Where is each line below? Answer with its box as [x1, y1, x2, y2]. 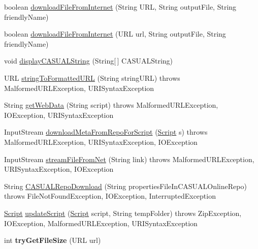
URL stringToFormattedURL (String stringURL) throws [4, 72, 180, 83]
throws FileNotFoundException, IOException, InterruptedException [4, 191, 216, 201]
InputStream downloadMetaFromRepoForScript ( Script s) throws [4, 127, 208, 137]
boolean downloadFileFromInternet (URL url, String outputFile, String [4, 28, 226, 39]
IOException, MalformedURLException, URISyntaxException [4, 217, 198, 228]
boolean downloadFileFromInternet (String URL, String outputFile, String [4, 2, 237, 12]
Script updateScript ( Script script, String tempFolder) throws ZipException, [4, 207, 242, 218]
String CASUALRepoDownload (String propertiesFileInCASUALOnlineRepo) [4, 180, 247, 191]
